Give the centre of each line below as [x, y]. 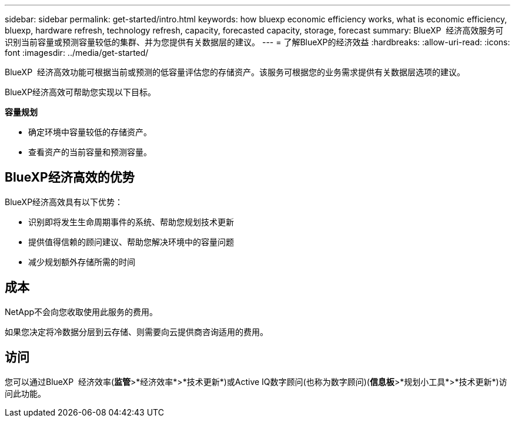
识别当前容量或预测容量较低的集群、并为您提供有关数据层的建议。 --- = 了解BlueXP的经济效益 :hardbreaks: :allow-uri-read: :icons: [257, 42]
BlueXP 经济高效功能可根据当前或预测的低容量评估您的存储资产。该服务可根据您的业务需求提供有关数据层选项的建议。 [235, 72]
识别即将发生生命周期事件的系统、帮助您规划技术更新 [131, 222]
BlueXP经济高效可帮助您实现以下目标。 [81, 92]
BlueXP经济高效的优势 [70, 177]
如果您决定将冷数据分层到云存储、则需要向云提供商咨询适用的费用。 [136, 331]
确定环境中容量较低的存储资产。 [90, 132]
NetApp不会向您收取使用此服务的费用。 [81, 312]
